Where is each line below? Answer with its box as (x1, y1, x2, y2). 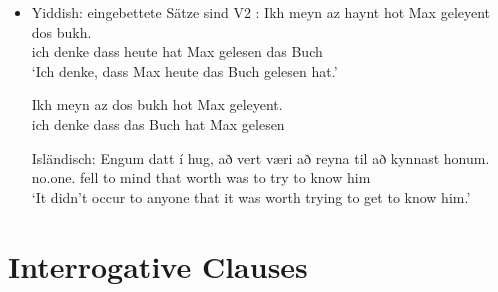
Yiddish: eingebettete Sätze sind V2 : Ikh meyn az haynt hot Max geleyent (31, 2, 491, 22)
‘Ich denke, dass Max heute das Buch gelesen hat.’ (31, 60, 338, 81)
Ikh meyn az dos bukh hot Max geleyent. (31, 94, 283, 115)
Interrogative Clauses (8, 245, 308, 286)
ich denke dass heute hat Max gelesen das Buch (31, 41, 323, 62)
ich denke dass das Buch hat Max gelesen (31, 113, 285, 134)
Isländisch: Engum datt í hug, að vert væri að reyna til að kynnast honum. (31, 147, 490, 168)
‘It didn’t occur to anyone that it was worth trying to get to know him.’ (31, 186, 471, 207)
